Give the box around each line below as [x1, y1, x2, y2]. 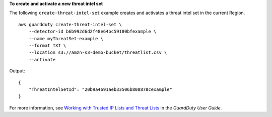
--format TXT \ [28, 43, 66, 48]
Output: [9, 68, 25, 74]
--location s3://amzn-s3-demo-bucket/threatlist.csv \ [28, 50, 167, 55]
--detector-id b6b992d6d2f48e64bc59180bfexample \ [28, 29, 157, 35]
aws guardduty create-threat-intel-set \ [18, 22, 122, 27]
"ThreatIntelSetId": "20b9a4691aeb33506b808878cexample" [28, 86, 172, 92]
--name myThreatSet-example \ [28, 36, 103, 41]
